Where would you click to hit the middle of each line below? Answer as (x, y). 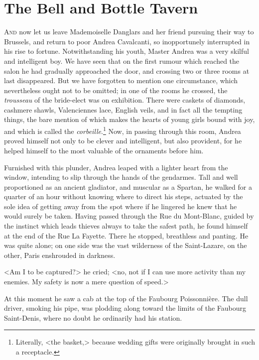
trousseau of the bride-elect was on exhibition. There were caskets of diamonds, (125, 100)
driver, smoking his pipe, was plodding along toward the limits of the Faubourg (125, 308)
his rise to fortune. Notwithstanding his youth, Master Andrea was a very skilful (127, 51)
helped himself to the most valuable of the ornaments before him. (104, 150)
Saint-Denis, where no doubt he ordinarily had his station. (93, 317)
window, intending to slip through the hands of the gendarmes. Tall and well (121, 177)
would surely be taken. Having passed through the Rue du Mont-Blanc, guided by (129, 216)
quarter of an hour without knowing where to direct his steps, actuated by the (124, 196)
